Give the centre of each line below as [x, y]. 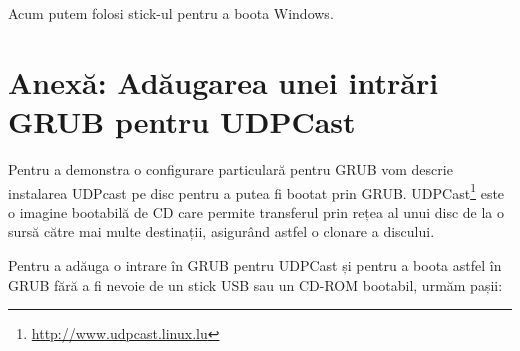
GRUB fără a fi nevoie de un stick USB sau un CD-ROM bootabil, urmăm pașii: [255, 284]
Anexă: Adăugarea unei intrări [223, 81]
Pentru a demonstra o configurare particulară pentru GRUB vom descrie [230, 168]
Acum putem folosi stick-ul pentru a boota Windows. [171, 13]
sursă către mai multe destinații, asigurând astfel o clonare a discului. [221, 231]
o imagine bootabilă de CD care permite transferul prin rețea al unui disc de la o [256, 211]
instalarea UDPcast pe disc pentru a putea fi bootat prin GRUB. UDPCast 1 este [256, 191]
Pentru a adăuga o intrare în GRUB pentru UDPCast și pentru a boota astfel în [255, 264]
